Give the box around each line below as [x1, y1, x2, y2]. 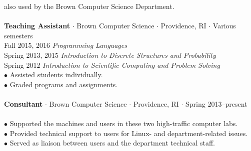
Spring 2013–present [185, 98, 247, 109]
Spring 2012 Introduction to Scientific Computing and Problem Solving [4, 59, 220, 70]
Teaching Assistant [4, 20, 70, 31]
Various [212, 20, 236, 31]
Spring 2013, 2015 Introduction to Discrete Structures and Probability [4, 49, 216, 60]
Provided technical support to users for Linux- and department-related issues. [9, 128, 248, 138]
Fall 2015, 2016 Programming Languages [4, 40, 127, 50]
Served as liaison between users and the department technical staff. [9, 138, 215, 148]
